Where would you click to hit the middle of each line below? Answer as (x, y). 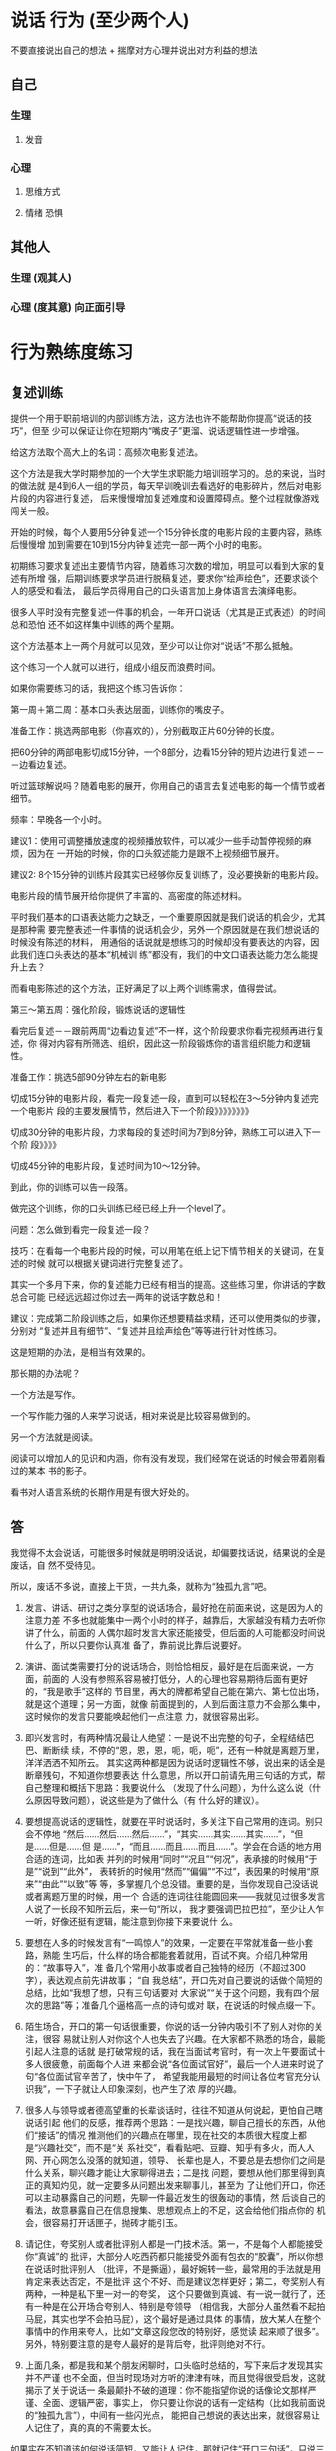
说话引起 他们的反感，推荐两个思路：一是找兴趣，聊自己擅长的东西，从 (170, 2122)
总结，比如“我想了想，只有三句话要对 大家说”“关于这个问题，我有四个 (168, 1992)
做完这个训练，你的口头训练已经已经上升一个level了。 (121, 1208)
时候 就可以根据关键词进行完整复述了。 (107, 1263)
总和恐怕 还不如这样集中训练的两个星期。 (95, 625)
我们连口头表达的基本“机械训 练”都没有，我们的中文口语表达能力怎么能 (164, 955)
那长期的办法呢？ (45, 1373)
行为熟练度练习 (72, 352)
